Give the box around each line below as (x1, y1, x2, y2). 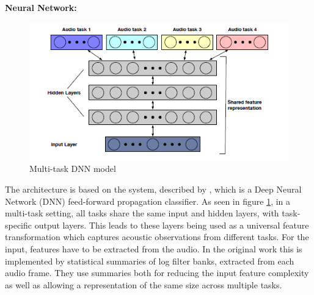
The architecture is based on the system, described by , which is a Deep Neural (5, 183, 302, 196)
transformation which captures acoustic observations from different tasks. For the (5, 230, 309, 243)
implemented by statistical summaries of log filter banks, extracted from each (5, 254, 294, 267)
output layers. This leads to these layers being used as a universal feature (34, 218, 309, 231)
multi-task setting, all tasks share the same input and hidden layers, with (5, 207, 279, 219)
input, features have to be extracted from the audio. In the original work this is (5, 243, 302, 255)
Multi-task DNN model (29, 162, 116, 175)
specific (5, 218, 32, 231)
